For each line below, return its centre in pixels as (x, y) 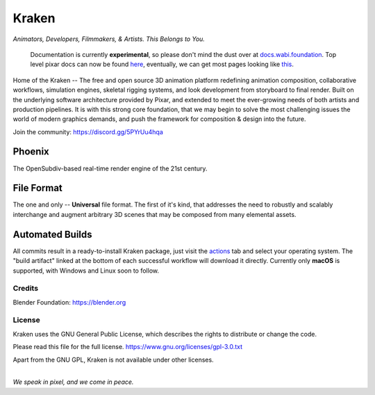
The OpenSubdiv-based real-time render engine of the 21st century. (110, 168)
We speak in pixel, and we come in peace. (73, 382)
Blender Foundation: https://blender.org (69, 302)
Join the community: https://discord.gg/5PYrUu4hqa (88, 131)
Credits (25, 289)
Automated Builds (53, 234)
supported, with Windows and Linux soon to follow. (86, 271)
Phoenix (31, 152)
